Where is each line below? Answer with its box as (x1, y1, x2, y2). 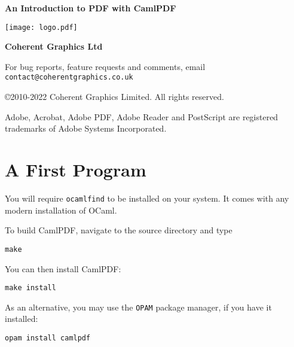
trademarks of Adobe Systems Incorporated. (5, 122, 167, 135)
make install (5, 284, 56, 293)
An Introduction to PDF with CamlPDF (5, 2, 176, 14)
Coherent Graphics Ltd (5, 40, 103, 53)
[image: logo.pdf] (5, 23, 78, 32)
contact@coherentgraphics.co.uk (5, 73, 133, 82)
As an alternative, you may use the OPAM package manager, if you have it (5, 300, 272, 313)
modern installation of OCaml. (5, 203, 117, 216)
